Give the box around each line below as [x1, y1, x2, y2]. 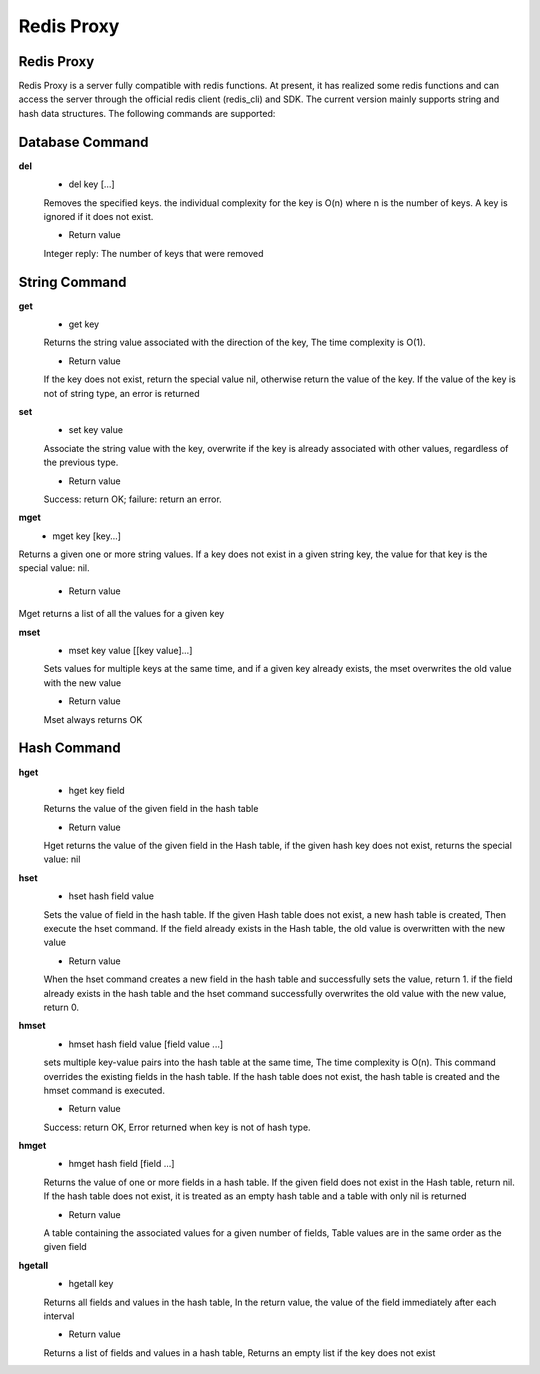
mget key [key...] [52, 530, 122, 542]
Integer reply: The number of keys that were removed [43, 247, 264, 259]
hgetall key [68, 1278, 114, 1290]
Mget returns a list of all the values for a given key [18, 608, 225, 620]
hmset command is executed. [43, 1084, 165, 1096]
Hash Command [18, 740, 121, 757]
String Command [18, 273, 127, 290]
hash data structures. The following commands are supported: [18, 107, 276, 119]
